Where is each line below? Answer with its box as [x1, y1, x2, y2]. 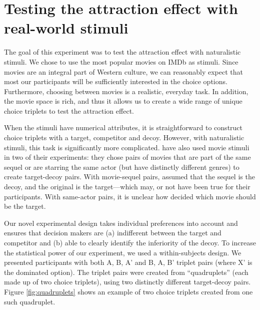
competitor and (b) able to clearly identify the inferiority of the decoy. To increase [4, 237, 256, 247]
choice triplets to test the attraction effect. [4, 105, 134, 116]
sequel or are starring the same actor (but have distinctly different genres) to [4, 161, 239, 172]
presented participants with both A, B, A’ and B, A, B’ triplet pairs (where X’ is [4, 257, 252, 267]
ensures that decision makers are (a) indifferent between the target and [4, 227, 221, 238]
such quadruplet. [4, 296, 55, 306]
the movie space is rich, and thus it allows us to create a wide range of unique [4, 96, 242, 106]
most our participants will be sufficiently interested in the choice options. [4, 76, 227, 87]
